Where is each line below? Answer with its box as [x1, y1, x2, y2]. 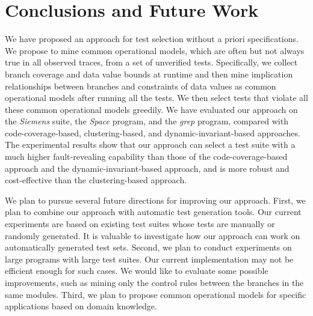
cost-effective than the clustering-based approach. [5, 174, 187, 186]
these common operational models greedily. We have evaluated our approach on [5, 103, 298, 115]
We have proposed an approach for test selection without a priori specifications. [5, 32, 299, 45]
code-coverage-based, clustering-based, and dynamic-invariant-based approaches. [5, 126, 300, 139]
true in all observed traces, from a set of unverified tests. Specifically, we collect [5, 56, 298, 68]
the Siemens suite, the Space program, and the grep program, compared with [5, 115, 288, 127]
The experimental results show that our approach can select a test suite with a [5, 138, 296, 151]
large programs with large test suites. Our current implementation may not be [5, 252, 294, 265]
